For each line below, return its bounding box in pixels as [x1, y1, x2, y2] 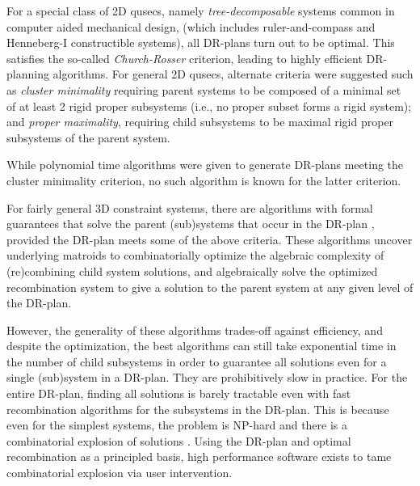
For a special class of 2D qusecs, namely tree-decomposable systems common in [6, 2, 395, 19]
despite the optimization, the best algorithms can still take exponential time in [6, 337, 397, 354]
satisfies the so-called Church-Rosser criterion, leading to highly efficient [6, 49, 363, 66]
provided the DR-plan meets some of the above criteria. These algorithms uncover [6, 230, 413, 247]
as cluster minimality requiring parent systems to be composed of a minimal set [6, 81, 401, 98]
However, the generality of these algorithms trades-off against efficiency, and [6, 321, 383, 338]
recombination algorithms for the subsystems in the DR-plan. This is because [6, 400, 389, 417]
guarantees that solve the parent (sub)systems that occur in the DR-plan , [6, 215, 375, 232]
